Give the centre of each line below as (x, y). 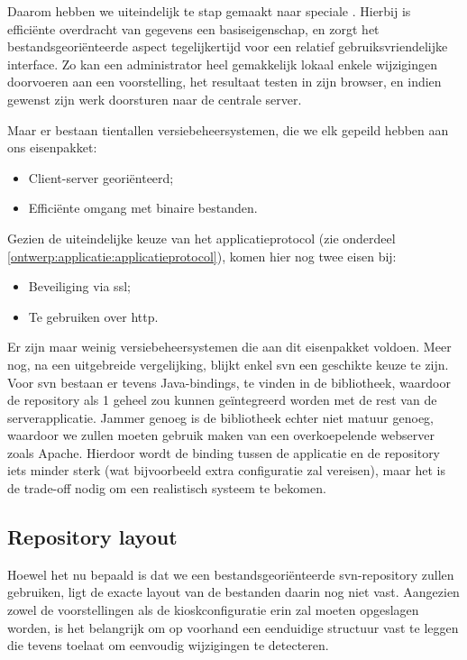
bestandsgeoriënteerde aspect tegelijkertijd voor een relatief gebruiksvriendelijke (228, 46)
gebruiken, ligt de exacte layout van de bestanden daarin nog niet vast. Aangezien (233, 592)
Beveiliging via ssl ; (79, 286)
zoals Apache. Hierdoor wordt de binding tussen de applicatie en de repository (224, 452)
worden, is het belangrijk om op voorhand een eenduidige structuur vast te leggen (233, 627)
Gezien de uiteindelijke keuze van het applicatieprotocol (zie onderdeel (201, 238)
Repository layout (92, 537)
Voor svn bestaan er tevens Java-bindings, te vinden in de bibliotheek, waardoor (229, 382)
